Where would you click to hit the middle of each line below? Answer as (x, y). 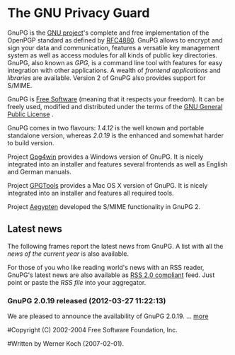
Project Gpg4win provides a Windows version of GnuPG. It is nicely (105, 157)
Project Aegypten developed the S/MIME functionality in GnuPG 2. (104, 206)
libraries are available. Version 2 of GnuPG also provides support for (107, 78)
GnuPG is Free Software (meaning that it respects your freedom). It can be (116, 99)
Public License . (30, 114)
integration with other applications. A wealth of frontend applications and (114, 70)
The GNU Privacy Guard (79, 13)
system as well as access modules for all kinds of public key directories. (113, 55)
